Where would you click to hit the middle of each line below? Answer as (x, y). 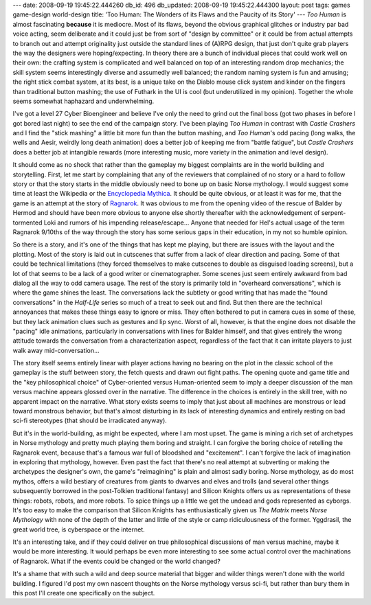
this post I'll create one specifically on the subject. (84, 593)
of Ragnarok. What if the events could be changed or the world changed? (117, 561)
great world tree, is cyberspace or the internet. (79, 529)
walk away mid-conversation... (56, 350)
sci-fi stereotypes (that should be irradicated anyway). (90, 421)
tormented (27, 222)
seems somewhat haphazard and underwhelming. (83, 101)
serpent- (334, 213)
